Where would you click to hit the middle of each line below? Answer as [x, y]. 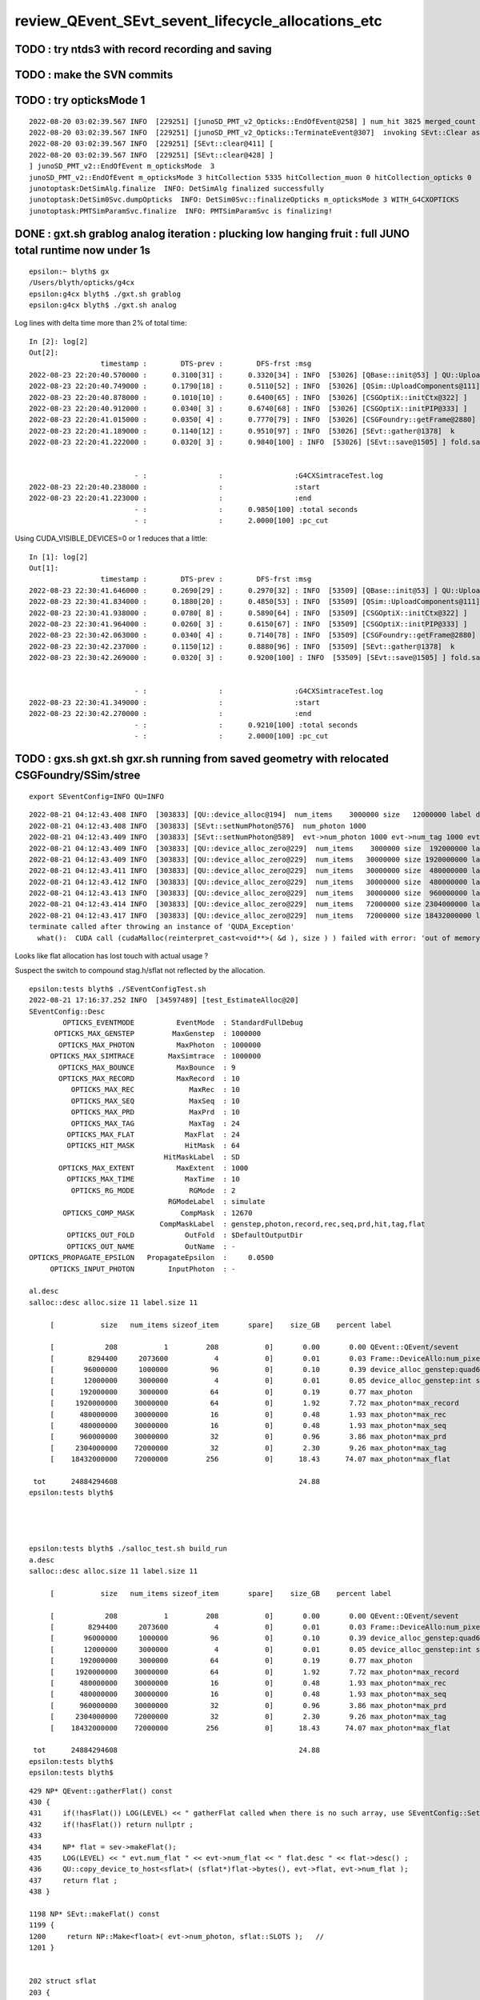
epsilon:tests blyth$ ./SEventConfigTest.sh [118, 989]
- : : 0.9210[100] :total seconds [246, 725]
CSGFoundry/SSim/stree [78, 776]
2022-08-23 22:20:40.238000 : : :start [174, 487]
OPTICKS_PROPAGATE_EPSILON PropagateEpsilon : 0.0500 [151, 1258]
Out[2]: [44, 353]
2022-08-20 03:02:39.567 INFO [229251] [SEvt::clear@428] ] [151, 155]
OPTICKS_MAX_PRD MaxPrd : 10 [155, 1112]
